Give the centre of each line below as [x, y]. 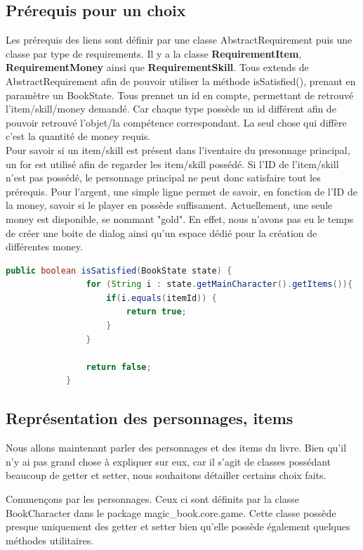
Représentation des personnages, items [150, 418]
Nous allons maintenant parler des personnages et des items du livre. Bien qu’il [176, 448]
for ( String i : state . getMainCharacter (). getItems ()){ [219, 284]
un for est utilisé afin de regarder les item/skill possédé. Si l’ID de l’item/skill [172, 164]
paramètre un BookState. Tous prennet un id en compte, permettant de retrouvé [180, 95]
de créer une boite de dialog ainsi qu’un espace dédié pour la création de [161, 232]
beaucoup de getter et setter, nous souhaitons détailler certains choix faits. [166, 475]
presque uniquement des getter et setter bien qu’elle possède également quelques [178, 526]
